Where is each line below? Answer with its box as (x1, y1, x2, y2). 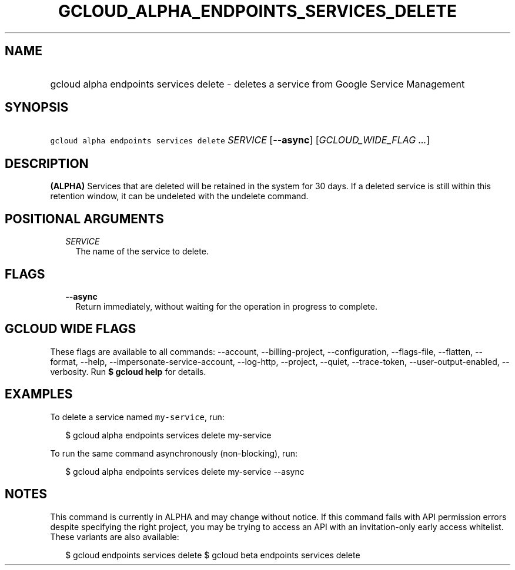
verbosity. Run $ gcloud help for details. (50, 366, 206, 377)
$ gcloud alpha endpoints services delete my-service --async (65, 466, 305, 477)
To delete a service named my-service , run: (50, 411, 225, 422)
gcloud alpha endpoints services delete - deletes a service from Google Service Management (50, 78, 465, 90)
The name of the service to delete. (75, 246, 209, 257)
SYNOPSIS (5, 100, 69, 115)
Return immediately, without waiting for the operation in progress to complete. (75, 301, 377, 311)
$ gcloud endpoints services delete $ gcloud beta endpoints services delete (65, 549, 360, 560)
